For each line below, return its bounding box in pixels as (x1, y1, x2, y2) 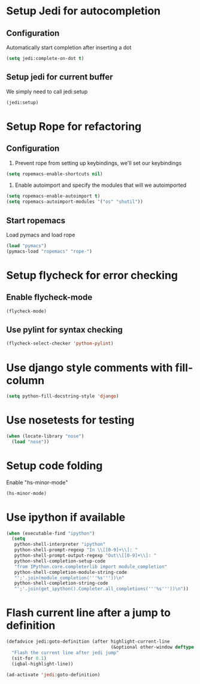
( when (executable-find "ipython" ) (6, 530, 95, 536)
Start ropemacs (6, 215, 66, 226)
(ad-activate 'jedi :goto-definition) (6, 671, 101, 677)
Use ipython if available (6, 510, 126, 524)
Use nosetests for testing (6, 414, 135, 427)
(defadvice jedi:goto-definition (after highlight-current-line (6, 639, 170, 645)
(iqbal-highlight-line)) (11, 661, 74, 667)
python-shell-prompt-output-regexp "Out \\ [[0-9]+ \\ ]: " (14, 552, 157, 559)
